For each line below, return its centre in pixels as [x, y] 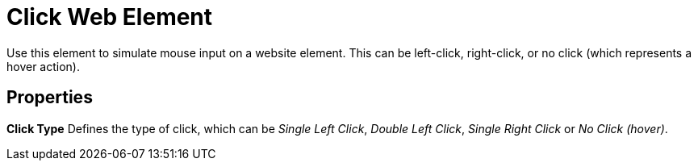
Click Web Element [110, 17]
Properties [50, 98]
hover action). [43, 66]
